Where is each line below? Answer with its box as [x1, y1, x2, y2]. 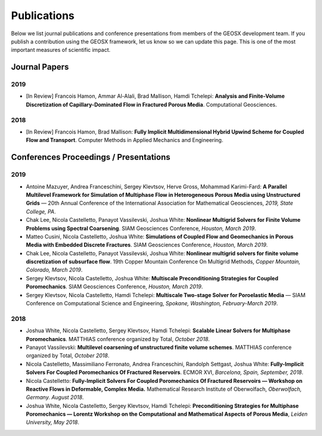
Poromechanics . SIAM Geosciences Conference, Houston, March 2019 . [26, 283, 203, 290]
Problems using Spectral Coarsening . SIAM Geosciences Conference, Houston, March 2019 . [26, 224, 256, 232]
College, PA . [26, 208, 56, 215]
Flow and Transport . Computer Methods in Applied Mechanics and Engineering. [26, 137, 224, 144]
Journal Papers [11, 62, 69, 72]
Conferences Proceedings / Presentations [11, 152, 171, 162]
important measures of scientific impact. [11, 47, 111, 54]
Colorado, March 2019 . [26, 266, 83, 274]
